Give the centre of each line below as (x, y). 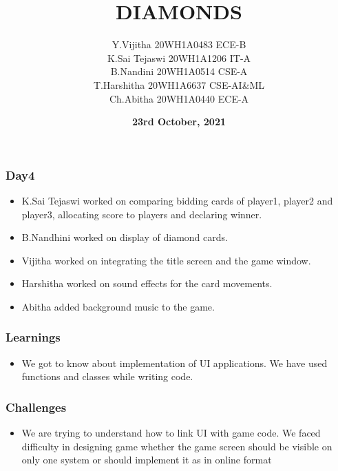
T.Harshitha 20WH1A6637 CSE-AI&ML (179, 84)
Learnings (33, 337)
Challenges (36, 407)
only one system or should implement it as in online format (147, 460)
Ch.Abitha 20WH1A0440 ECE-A (179, 98)
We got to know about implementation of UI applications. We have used (175, 363)
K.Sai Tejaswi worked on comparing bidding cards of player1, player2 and (177, 200)
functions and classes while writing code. (107, 376)
